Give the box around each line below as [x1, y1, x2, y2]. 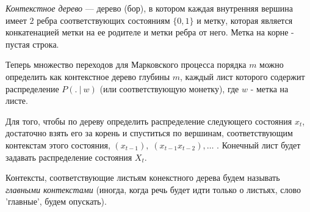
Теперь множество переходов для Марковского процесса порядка [5, 58, 247, 71]
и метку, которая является [196, 13, 293, 26]
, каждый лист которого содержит [180, 70, 305, 82]
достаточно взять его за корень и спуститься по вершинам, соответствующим [5, 126, 293, 139]
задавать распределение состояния [5, 150, 132, 163]
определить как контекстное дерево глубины [5, 70, 170, 82]
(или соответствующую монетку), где [99, 82, 239, 95]
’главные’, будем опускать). [5, 195, 107, 208]
